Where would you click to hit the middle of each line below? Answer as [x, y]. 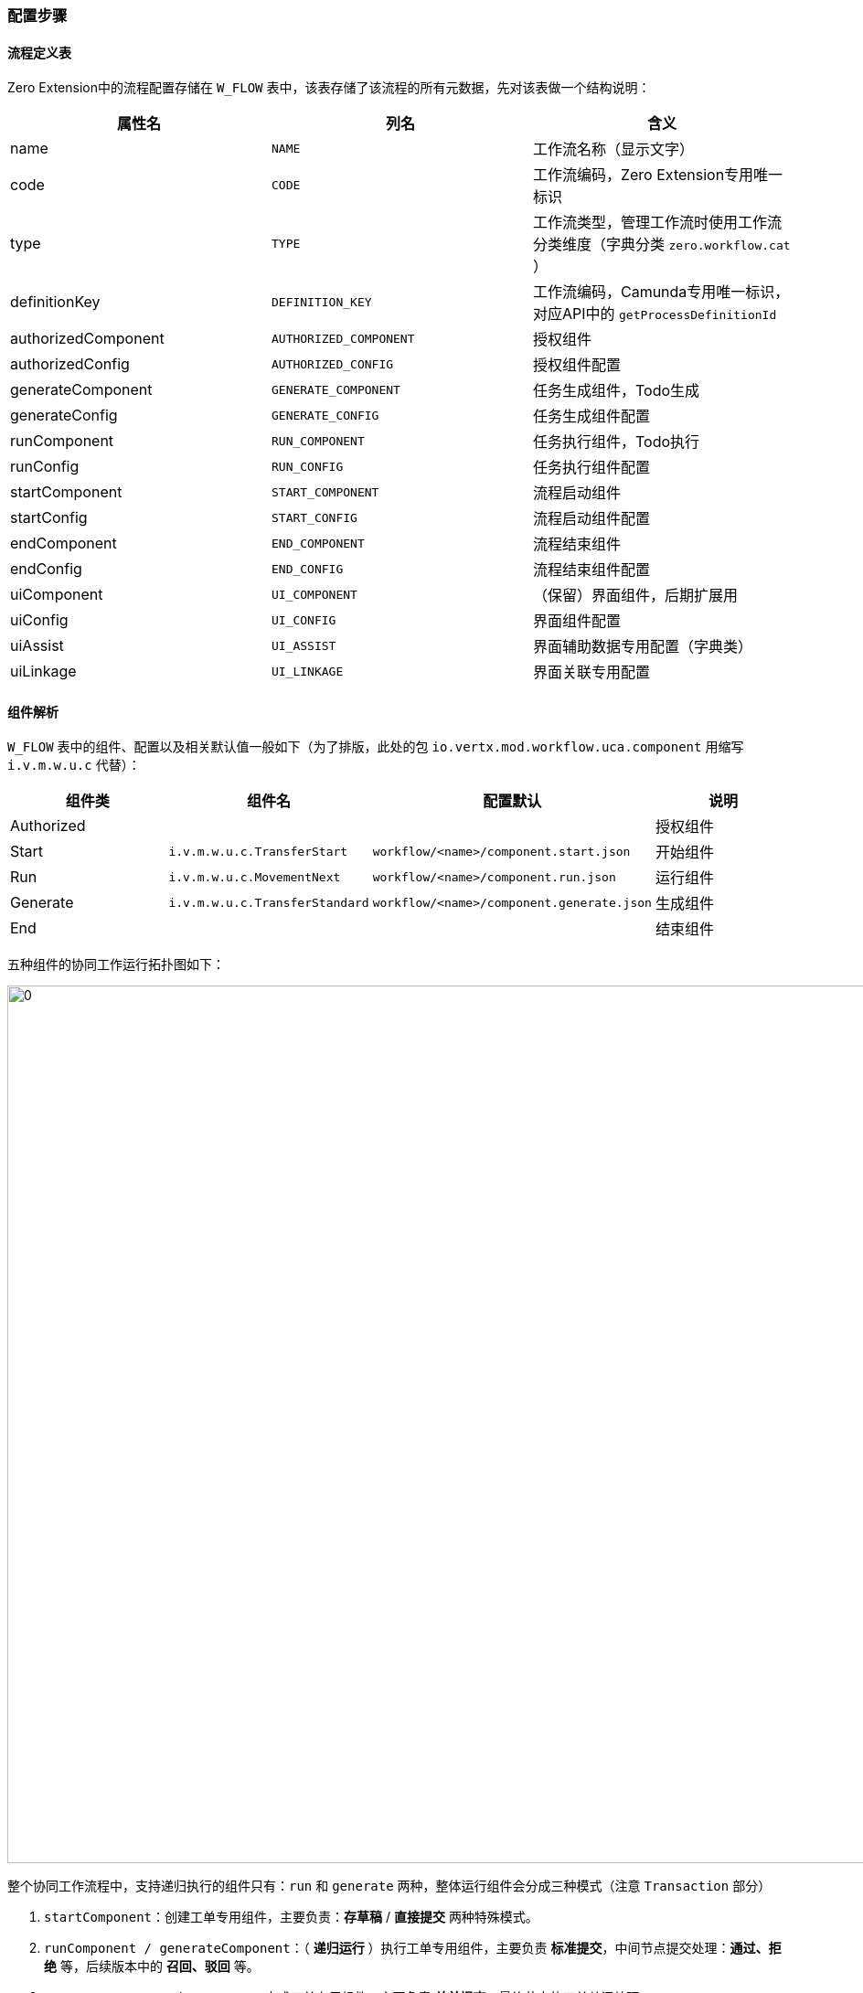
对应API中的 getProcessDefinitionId [655, 314]
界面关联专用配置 [591, 672]
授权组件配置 [576, 365]
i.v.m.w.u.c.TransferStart [258, 851]
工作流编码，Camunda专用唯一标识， [661, 292]
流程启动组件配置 [591, 519]
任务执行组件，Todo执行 [616, 442]
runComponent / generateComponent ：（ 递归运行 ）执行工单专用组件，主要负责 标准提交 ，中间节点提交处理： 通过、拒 [413, 1948]
